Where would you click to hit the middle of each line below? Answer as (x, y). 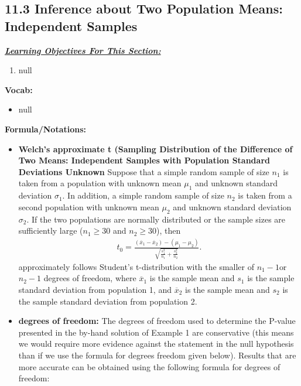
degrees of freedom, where (90, 278)
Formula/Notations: (46, 129)
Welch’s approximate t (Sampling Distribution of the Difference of (155, 148)
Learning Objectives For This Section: (83, 50)
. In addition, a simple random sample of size (143, 195)
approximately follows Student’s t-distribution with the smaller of (136, 266)
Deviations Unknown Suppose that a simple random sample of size (144, 171)
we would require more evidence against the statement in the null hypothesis (156, 344)
